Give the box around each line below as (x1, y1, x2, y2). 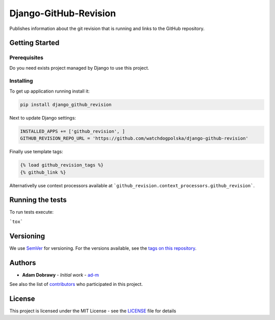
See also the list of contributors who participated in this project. (9, 281, 143, 287)
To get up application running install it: (9, 88, 90, 94)
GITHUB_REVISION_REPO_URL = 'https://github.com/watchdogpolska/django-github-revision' (20, 135, 249, 141)
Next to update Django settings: (9, 114, 76, 121)
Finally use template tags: (9, 149, 63, 155)
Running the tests (9, 196, 67, 205)
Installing (9, 77, 33, 84)
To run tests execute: (9, 209, 54, 215)
